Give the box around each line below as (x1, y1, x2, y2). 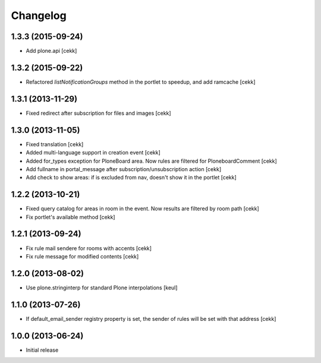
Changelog (11, 9, 67, 22)
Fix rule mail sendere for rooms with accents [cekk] (26, 244, 152, 252)
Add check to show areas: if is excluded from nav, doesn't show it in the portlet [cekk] (26, 174, 237, 181)
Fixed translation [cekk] (26, 140, 84, 148)
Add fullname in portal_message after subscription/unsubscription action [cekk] (26, 165, 222, 172)
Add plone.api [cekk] (26, 48, 77, 55)
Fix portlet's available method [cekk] (26, 213, 115, 220)
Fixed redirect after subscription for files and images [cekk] (26, 109, 172, 116)
